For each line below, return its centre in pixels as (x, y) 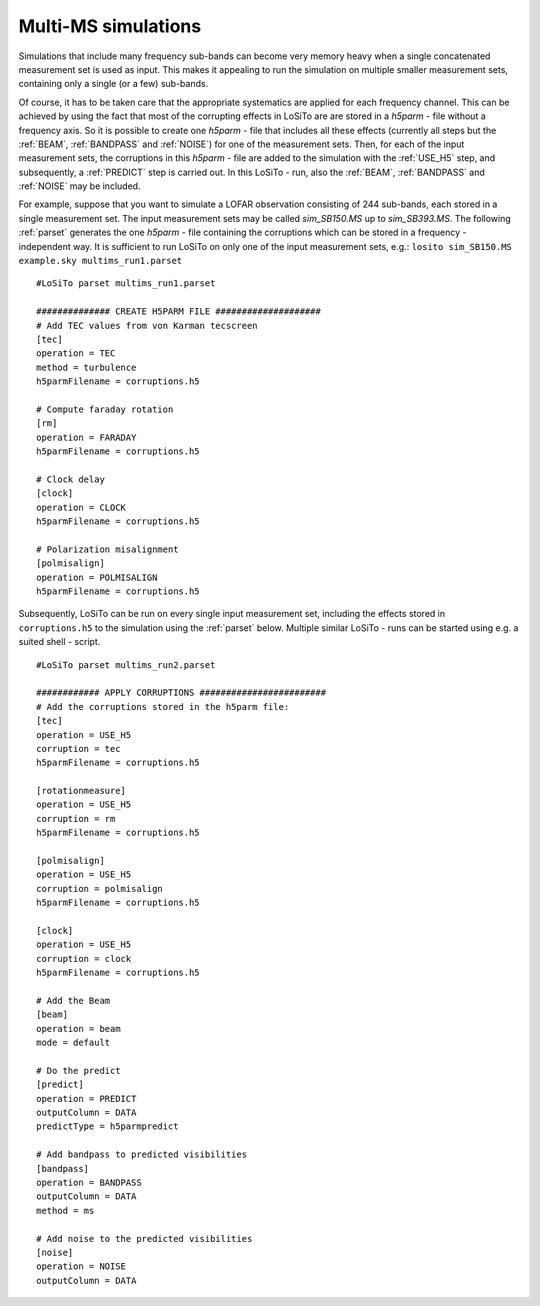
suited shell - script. (59, 642)
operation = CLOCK (81, 507)
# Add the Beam (73, 1000)
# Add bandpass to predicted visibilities (142, 1154)
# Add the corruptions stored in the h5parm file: (163, 706)
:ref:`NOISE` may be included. (79, 186)
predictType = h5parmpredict (107, 1126)
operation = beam (78, 1028)
